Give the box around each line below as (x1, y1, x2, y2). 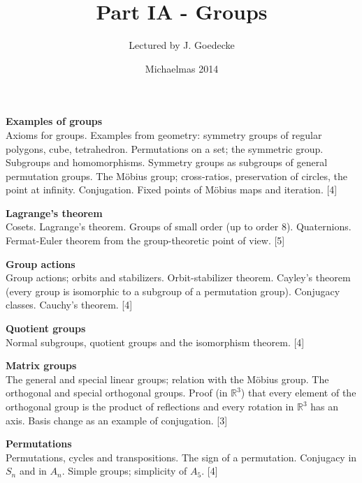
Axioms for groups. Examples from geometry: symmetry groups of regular (6, 127, 322, 142)
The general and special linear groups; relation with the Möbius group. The (6, 371, 329, 386)
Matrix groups (6, 358, 77, 373)
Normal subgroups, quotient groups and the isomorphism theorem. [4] (6, 334, 305, 349)
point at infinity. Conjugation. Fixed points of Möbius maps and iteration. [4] (6, 182, 338, 197)
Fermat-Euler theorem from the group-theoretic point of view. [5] (6, 233, 285, 248)
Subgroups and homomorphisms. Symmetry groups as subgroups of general (6, 155, 328, 170)
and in (19, 463, 47, 478)
